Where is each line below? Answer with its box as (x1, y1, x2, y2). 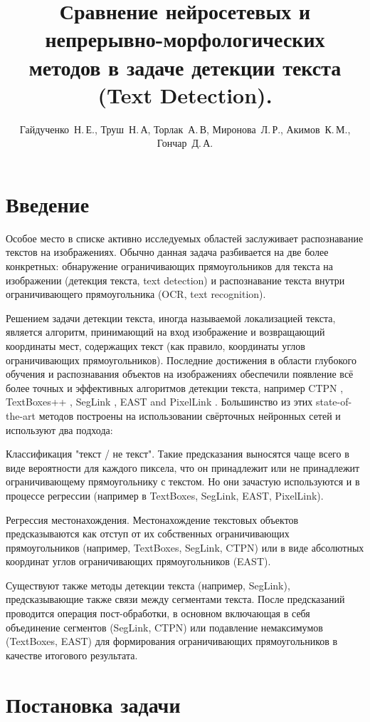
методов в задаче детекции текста (28, 52, 342, 81)
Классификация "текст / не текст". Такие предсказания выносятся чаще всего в (6, 446, 349, 461)
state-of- (315, 394, 352, 409)
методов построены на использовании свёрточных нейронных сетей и (38, 408, 341, 423)
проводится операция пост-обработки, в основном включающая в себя (6, 606, 310, 621)
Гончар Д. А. (157, 135, 213, 150)
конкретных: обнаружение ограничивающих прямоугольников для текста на (6, 259, 333, 273)
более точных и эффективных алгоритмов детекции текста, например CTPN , (6, 380, 344, 395)
